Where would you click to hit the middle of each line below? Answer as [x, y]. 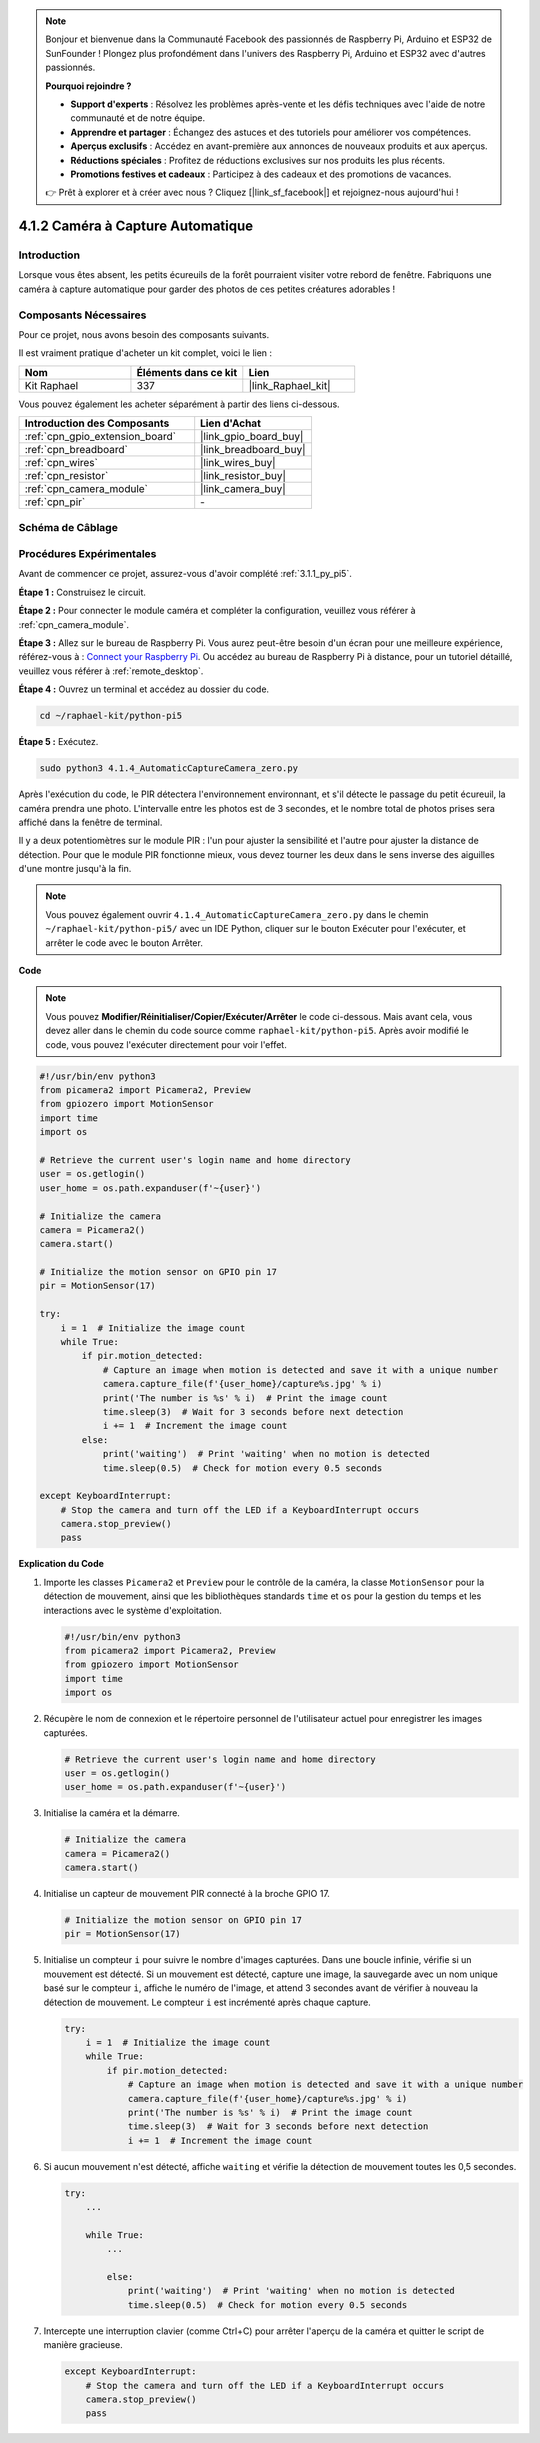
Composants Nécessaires [82, 315]
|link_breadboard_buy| [253, 450]
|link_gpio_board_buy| [252, 437]
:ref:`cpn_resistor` [66, 476]
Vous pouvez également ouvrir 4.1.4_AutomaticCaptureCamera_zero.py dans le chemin [237, 914]
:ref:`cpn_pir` [55, 502]
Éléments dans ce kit [187, 372]
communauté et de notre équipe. [138, 118]
